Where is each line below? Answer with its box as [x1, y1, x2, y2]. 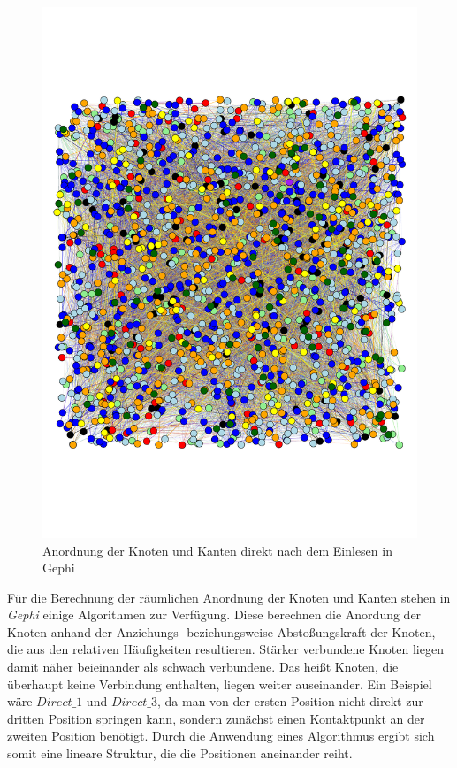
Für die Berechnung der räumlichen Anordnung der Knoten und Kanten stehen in [7, 588, 451, 606]
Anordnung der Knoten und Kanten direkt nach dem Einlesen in [42, 541, 392, 559]
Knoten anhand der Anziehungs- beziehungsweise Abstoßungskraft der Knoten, [7, 622, 436, 641]
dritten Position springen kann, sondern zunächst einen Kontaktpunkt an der [7, 709, 425, 727]
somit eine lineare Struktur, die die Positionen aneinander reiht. [7, 744, 353, 763]
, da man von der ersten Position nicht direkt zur [156, 692, 423, 710]
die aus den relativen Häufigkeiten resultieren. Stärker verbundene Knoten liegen [7, 640, 444, 658]
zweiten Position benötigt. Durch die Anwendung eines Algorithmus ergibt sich [7, 726, 435, 745]
